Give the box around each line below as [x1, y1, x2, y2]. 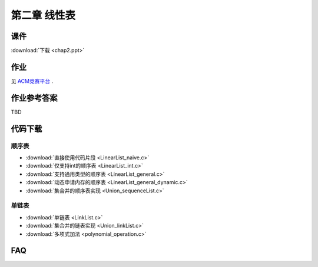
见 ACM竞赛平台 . [11, 77, 53, 85]
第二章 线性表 [11, 9, 76, 22]
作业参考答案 [11, 93, 58, 103]
